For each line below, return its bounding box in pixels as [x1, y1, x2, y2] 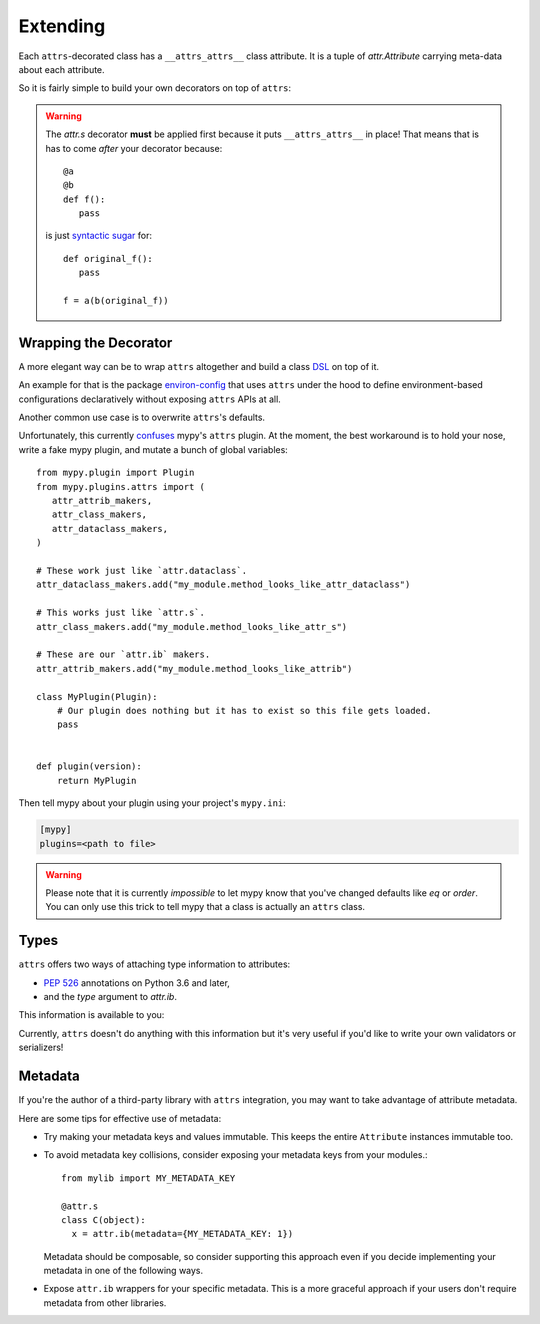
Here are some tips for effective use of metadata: [18, 1112, 222, 1124]
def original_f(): [63, 253, 154, 264]
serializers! [18, 1041, 64, 1054]
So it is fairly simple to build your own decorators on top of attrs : [18, 82, 292, 94]
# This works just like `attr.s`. [36, 607, 205, 619]
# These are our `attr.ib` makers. [36, 649, 211, 660]
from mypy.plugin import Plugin [36, 467, 195, 479]
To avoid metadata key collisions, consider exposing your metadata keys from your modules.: [43, 1149, 429, 1161]
